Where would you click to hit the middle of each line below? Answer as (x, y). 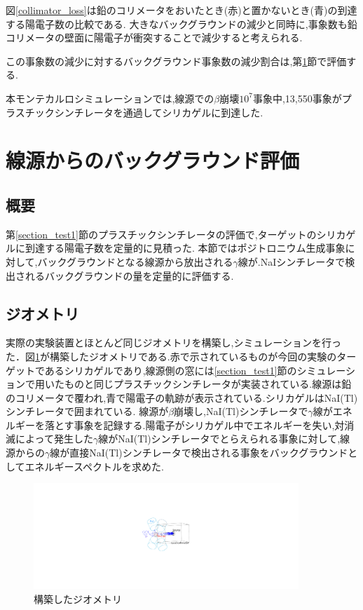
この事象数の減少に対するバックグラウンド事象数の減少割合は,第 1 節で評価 (176, 61)
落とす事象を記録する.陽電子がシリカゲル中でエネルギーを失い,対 (194, 425)
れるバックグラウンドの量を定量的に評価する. (129, 275)
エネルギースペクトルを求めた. (94, 466)
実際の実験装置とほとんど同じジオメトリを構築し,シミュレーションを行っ (173, 343)
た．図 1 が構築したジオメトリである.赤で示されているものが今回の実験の (171, 356)
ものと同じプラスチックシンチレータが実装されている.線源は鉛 (208, 384)
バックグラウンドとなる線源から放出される (135, 261)
